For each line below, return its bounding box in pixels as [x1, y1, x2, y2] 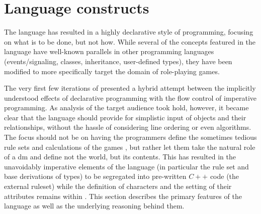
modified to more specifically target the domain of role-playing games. [4, 66, 220, 76]
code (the [210, 171, 239, 181]
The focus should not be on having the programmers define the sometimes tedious [4, 132, 257, 142]
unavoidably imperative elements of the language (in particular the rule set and [4, 161, 249, 171]
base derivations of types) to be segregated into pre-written [4, 171, 187, 181]
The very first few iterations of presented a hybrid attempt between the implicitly [4, 83, 256, 93]
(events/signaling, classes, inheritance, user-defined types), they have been [4, 56, 232, 66]
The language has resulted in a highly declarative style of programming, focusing [4, 27, 253, 37]
